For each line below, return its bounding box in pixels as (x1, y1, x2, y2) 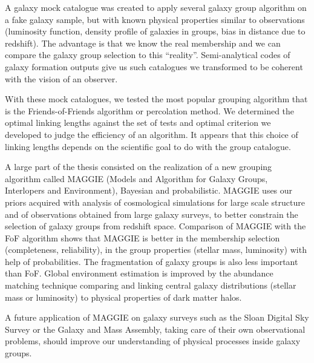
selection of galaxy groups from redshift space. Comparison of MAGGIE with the (5, 220, 306, 232)
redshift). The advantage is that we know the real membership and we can (5, 36, 281, 49)
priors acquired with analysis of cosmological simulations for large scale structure (5, 195, 305, 208)
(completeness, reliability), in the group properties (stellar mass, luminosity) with (5, 243, 307, 256)
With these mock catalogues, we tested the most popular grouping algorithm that (5, 93, 308, 105)
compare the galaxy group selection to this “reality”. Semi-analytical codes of (5, 48, 290, 61)
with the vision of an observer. (5, 72, 118, 85)
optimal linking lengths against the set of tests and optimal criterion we (5, 116, 271, 129)
